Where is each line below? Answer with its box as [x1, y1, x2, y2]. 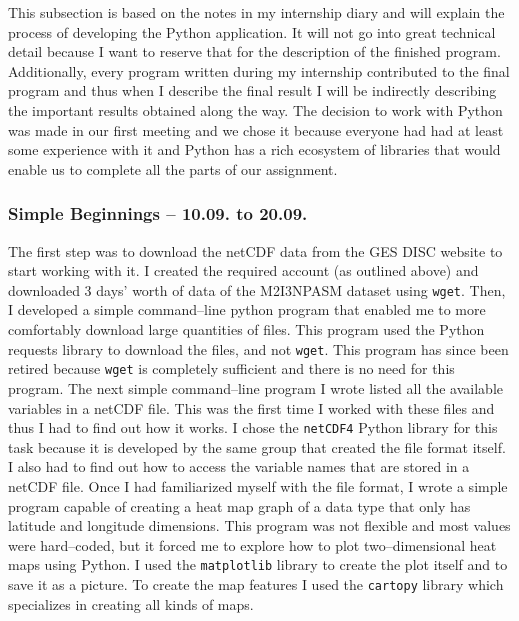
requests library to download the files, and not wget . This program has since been [8, 338, 509, 359]
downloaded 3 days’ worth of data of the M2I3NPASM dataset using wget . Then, [8, 279, 506, 300]
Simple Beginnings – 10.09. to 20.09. [8, 201, 308, 226]
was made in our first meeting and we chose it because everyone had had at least [8, 119, 504, 140]
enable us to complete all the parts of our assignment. [8, 158, 338, 179]
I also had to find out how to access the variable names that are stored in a [8, 456, 470, 477]
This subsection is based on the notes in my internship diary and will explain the [8, 2, 505, 22]
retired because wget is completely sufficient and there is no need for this [8, 358, 455, 379]
